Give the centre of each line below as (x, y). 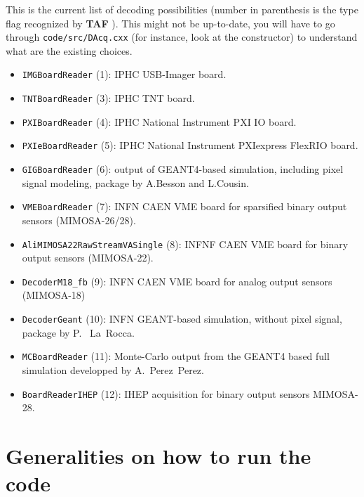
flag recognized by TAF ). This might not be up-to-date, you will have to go (170, 23)
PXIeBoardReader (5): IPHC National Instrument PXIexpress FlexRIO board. (190, 145)
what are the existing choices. (69, 50)
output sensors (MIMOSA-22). (88, 258)
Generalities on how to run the (159, 456)
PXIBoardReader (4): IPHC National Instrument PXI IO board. (159, 121)
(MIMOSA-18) (54, 295)
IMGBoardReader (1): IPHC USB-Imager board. (124, 74)
